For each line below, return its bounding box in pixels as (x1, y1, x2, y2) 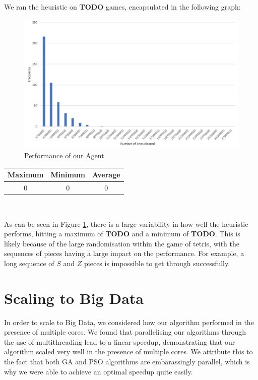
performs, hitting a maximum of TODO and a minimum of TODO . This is (4, 228, 240, 239)
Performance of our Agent (24, 150, 104, 160)
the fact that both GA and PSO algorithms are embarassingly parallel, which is (4, 356, 250, 366)
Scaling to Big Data (4, 287, 144, 308)
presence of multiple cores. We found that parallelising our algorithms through (4, 327, 246, 337)
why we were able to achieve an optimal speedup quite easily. (4, 366, 193, 376)
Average (92, 169, 120, 179)
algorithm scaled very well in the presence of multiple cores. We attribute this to (4, 346, 253, 357)
